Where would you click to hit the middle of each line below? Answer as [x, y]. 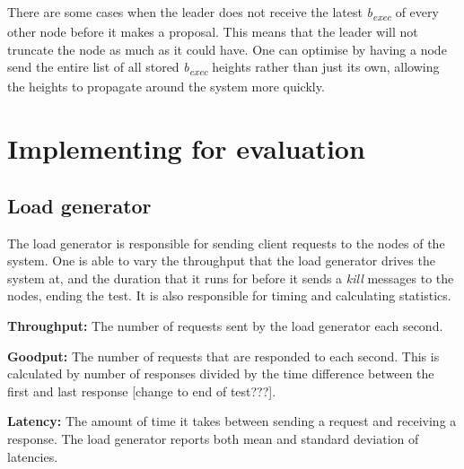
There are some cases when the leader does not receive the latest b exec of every [223, 13]
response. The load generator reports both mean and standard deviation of [213, 438]
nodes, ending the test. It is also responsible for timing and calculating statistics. [229, 295]
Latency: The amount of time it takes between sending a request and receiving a [232, 421]
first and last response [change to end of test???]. [142, 391]
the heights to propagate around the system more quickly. [166, 87]
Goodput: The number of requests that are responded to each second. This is [223, 356]
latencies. [33, 456]
